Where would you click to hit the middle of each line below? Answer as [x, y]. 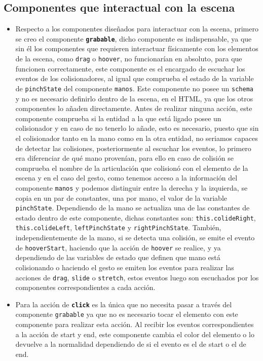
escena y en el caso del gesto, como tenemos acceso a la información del [126, 178]
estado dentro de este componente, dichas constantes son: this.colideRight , [136, 217]
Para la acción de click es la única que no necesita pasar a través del [124, 304]
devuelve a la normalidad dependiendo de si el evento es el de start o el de [131, 344]
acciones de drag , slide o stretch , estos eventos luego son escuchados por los [137, 277]
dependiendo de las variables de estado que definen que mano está [118, 257]
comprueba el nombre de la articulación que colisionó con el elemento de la [132, 168]
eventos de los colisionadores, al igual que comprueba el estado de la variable [135, 78]
